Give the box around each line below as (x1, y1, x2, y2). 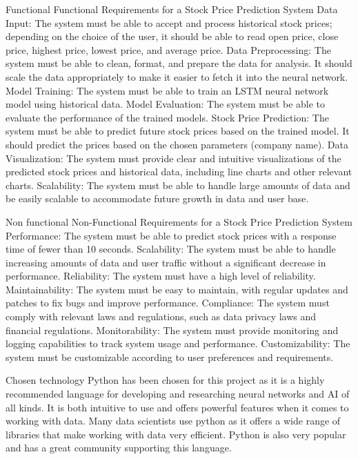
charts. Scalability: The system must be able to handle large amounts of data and (6, 177, 350, 192)
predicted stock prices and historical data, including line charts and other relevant (6, 164, 352, 179)
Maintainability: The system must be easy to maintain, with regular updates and (6, 282, 348, 296)
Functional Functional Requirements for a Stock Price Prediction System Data (6, 2, 338, 16)
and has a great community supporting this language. (6, 440, 232, 455)
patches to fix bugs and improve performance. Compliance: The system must (6, 295, 330, 310)
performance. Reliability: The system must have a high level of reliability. (6, 268, 316, 283)
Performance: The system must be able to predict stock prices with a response (6, 228, 337, 242)
